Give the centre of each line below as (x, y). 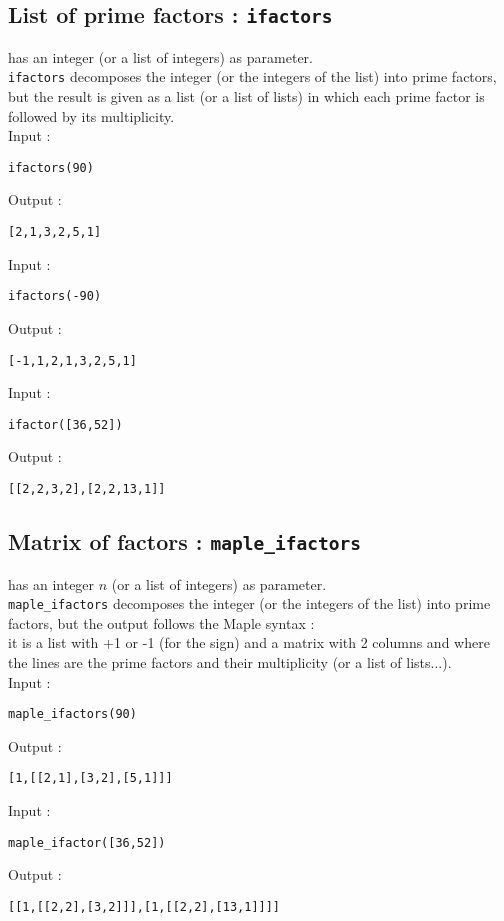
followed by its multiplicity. (91, 115)
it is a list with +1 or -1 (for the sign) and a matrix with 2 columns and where (249, 642)
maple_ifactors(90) (72, 714)
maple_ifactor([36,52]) (87, 842)
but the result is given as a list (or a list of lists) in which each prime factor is (246, 96)
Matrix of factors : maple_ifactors (184, 541)
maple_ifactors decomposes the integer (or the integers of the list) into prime (249, 603)
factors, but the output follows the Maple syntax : (161, 622)
